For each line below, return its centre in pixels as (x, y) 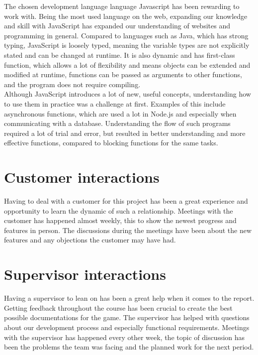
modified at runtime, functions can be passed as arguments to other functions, (123, 74)
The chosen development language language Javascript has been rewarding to (122, 6)
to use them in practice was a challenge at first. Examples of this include (115, 103)
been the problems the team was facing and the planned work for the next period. (129, 347)
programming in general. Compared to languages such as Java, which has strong (126, 35)
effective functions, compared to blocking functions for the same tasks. (111, 143)
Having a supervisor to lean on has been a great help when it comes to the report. (129, 298)
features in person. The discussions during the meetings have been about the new (128, 230)
